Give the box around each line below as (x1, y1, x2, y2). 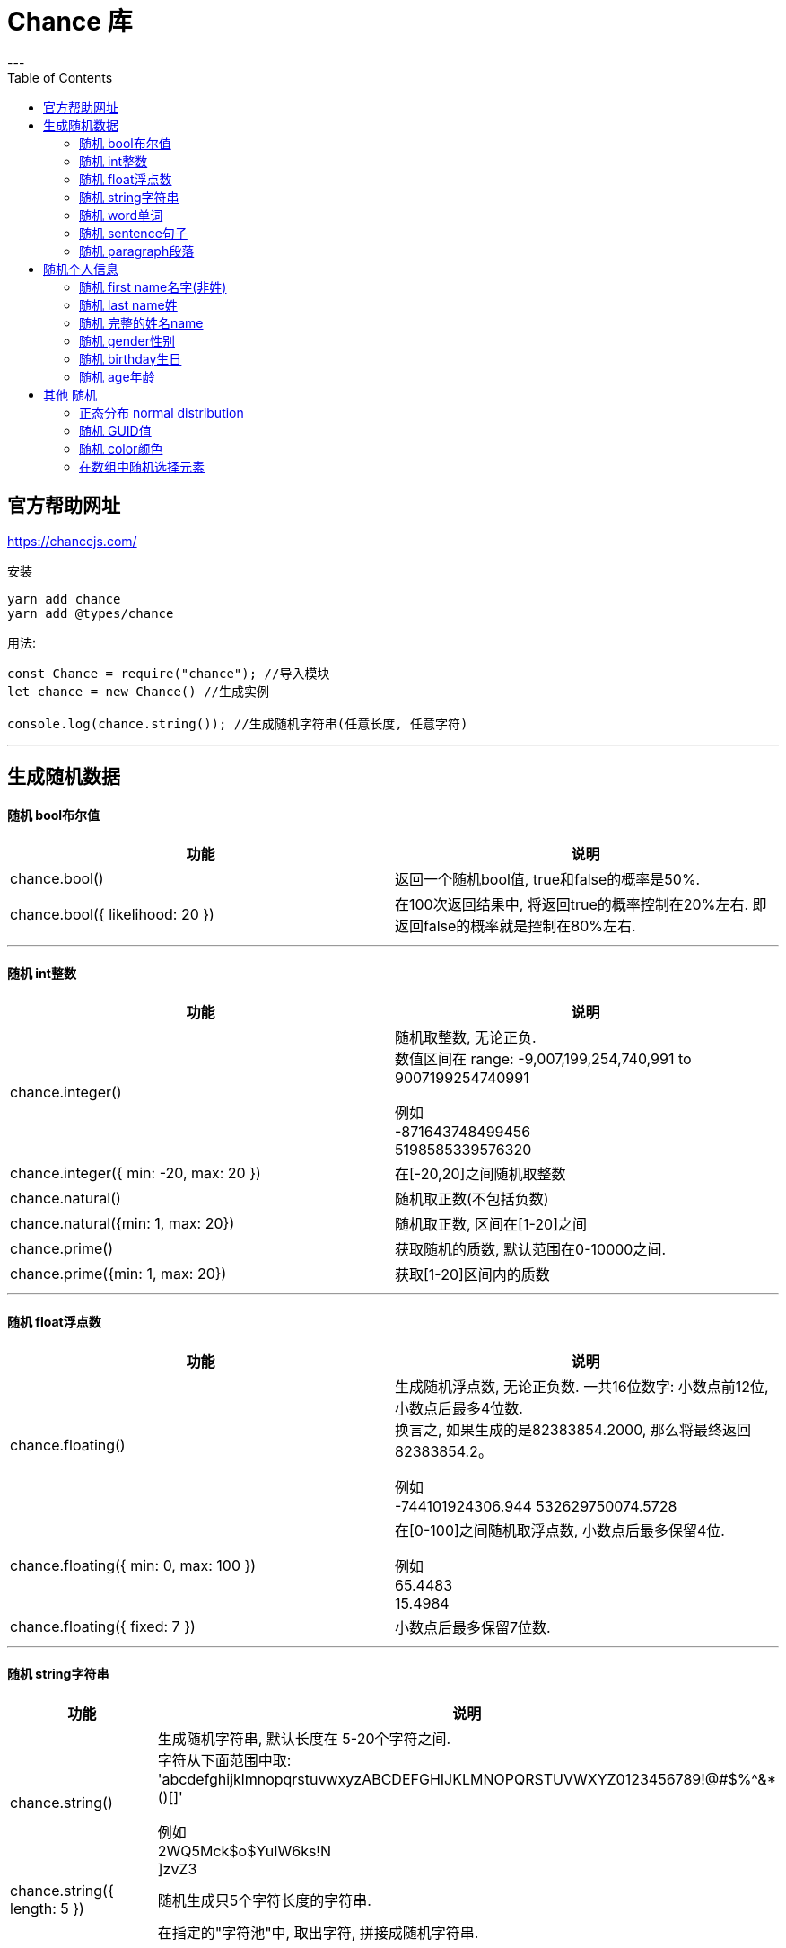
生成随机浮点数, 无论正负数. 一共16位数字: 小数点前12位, (395, 1377, 769, 1396)
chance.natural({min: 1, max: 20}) (10, 1214, 235, 1233)
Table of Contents (7, 69, 113, 85)
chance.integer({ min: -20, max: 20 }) (10, 1164, 261, 1183)
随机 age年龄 (79, 368, 155, 384)
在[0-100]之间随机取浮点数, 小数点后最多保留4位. (395, 1520, 725, 1539)
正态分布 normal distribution (79, 404, 244, 420)
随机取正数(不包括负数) (395, 1190, 549, 1209)
